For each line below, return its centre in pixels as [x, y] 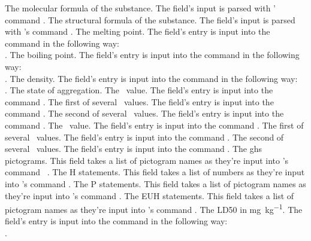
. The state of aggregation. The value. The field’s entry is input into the [139, 90]
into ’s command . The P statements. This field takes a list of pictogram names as [155, 183]
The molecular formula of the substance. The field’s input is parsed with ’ [141, 8]
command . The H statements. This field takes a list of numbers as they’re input [155, 172]
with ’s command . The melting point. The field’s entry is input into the [138, 31]
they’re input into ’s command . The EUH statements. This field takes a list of [150, 195]
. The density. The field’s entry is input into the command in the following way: [151, 78]
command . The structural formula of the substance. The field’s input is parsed [150, 19]
